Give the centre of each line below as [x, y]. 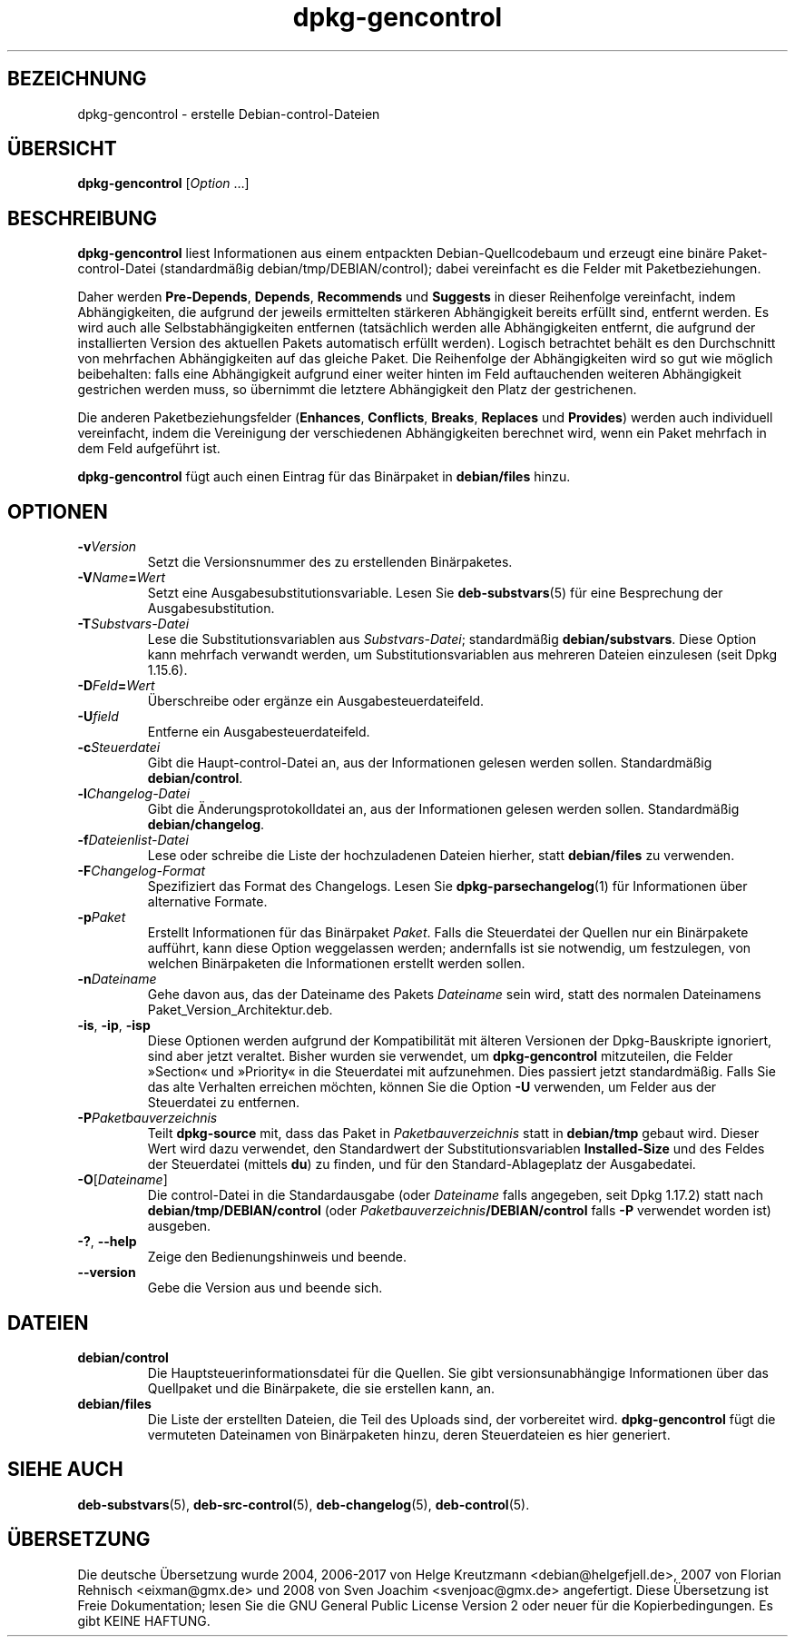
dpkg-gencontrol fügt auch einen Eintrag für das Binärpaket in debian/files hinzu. [324, 477]
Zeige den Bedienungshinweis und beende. [277, 1257]
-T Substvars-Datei [133, 624]
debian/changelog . [206, 825]
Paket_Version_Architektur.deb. [240, 1010]
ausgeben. [179, 1226]
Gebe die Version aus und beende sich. [265, 1288]
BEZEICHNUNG [77, 79]
